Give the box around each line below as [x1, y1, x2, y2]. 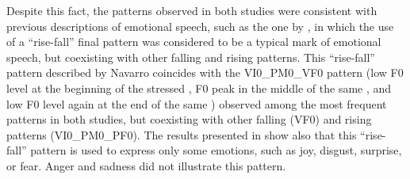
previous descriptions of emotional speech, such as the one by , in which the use [6, 17, 394, 34]
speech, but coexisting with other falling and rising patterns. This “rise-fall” [6, 48, 375, 65]
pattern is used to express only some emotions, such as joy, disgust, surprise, [30, 142, 402, 158]
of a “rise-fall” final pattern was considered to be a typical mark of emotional [6, 33, 381, 50]
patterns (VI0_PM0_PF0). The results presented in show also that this [6, 126, 357, 143]
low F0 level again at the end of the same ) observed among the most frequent [6, 95, 387, 112]
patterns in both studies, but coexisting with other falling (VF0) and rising [6, 111, 372, 128]
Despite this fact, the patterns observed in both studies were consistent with [6, 2, 377, 18]
